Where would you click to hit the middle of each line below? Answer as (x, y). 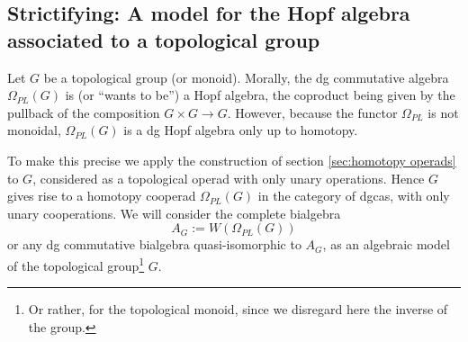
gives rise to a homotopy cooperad (102, 196)
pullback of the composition (84, 112)
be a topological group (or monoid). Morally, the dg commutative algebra (246, 77)
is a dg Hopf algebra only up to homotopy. (241, 130)
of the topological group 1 (76, 264)
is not (443, 112)
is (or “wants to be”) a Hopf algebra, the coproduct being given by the (260, 95)
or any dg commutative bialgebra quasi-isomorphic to (154, 244)
